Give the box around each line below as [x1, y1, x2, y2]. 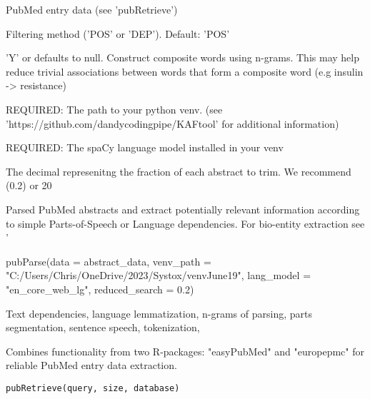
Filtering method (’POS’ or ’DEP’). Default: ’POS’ [6, 26, 230, 41]
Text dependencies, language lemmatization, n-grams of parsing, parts [6, 305, 312, 320]
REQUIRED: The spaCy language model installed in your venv [6, 140, 284, 155]
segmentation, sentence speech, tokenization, [6, 320, 200, 335]
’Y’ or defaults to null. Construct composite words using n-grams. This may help [6, 50, 359, 65]
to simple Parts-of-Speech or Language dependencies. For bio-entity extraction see [6, 216, 365, 231]
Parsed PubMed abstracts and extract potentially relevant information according [6, 201, 360, 216]
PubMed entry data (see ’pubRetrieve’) [6, 2, 178, 16]
